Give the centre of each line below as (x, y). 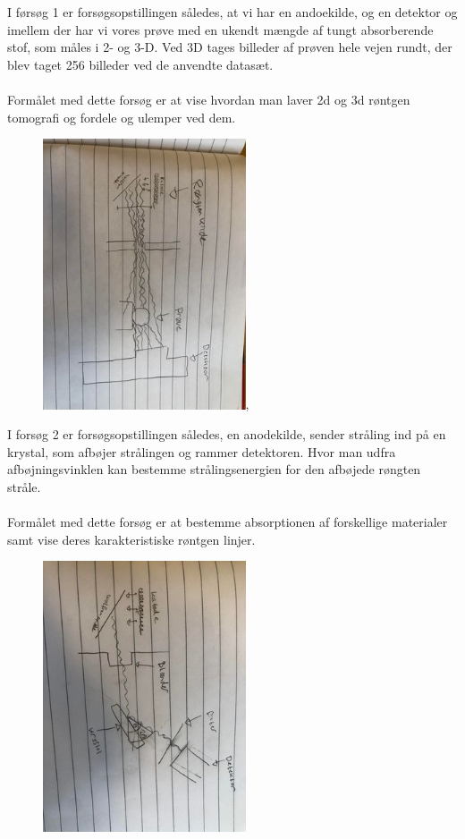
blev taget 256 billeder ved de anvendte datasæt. (140, 64)
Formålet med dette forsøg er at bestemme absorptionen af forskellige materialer (228, 522)
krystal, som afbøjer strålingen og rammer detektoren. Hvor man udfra (202, 451)
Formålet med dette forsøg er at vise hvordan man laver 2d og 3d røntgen (209, 99)
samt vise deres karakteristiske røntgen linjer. (131, 539)
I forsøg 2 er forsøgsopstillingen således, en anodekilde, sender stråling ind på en (227, 434)
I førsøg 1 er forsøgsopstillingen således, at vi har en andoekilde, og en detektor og (232, 12)
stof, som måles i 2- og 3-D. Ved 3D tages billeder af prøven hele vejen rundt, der (230, 47)
